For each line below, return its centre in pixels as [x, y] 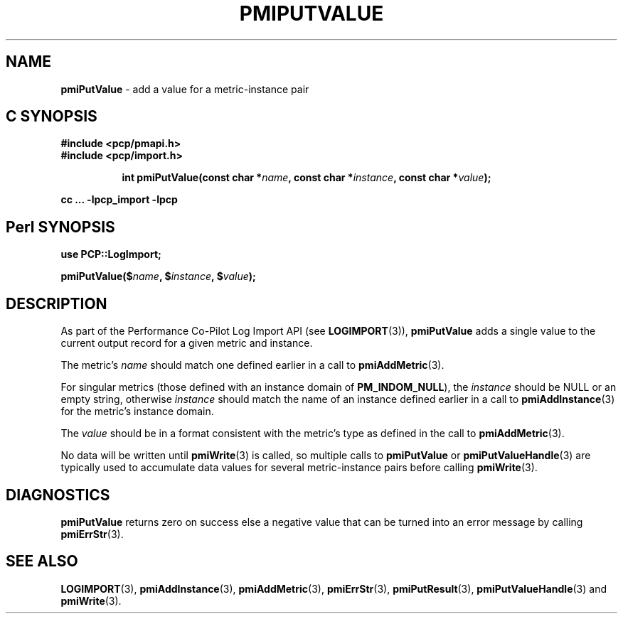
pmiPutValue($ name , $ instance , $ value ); [158, 276]
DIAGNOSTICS [58, 495]
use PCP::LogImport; [111, 254]
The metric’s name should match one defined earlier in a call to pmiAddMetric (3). [252, 365]
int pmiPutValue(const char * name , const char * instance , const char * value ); [307, 178]
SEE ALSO [42, 561]
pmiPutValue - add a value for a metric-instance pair [185, 89]
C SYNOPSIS [52, 117]
